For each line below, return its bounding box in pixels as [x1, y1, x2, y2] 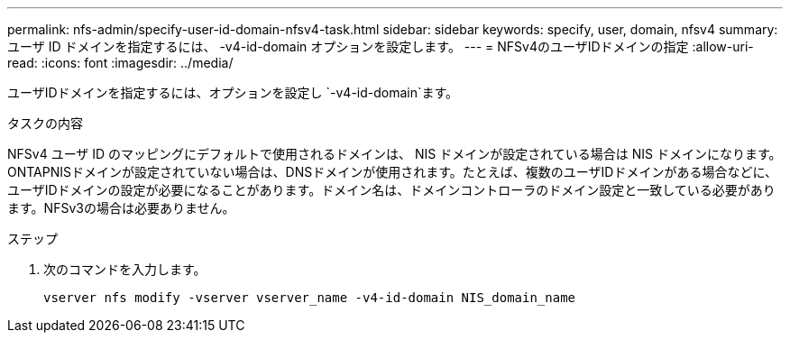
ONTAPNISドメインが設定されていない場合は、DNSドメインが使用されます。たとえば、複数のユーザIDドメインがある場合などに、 [7, 164, 777, 179]
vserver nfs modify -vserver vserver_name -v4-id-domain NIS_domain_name [43, 290, 576, 305]
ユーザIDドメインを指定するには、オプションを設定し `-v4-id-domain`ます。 [7, 85, 459, 100]
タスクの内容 [7, 115, 83, 131]
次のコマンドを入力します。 [43, 262, 207, 277]
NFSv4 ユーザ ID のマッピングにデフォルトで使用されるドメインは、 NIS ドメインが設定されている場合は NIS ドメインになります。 [7, 146, 782, 161]
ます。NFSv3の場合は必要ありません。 [7, 200, 235, 216]
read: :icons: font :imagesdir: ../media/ [7, 55, 234, 70]
